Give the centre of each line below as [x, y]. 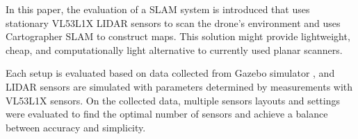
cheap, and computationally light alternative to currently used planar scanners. [174, 49]
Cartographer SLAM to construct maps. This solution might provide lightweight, [178, 36]
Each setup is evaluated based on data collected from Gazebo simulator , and [170, 73]
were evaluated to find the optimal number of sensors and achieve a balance [167, 114]
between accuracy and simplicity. [76, 127]
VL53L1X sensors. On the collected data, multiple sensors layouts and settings [173, 100]
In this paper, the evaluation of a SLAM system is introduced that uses [158, 9]
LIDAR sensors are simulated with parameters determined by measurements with [179, 86]
